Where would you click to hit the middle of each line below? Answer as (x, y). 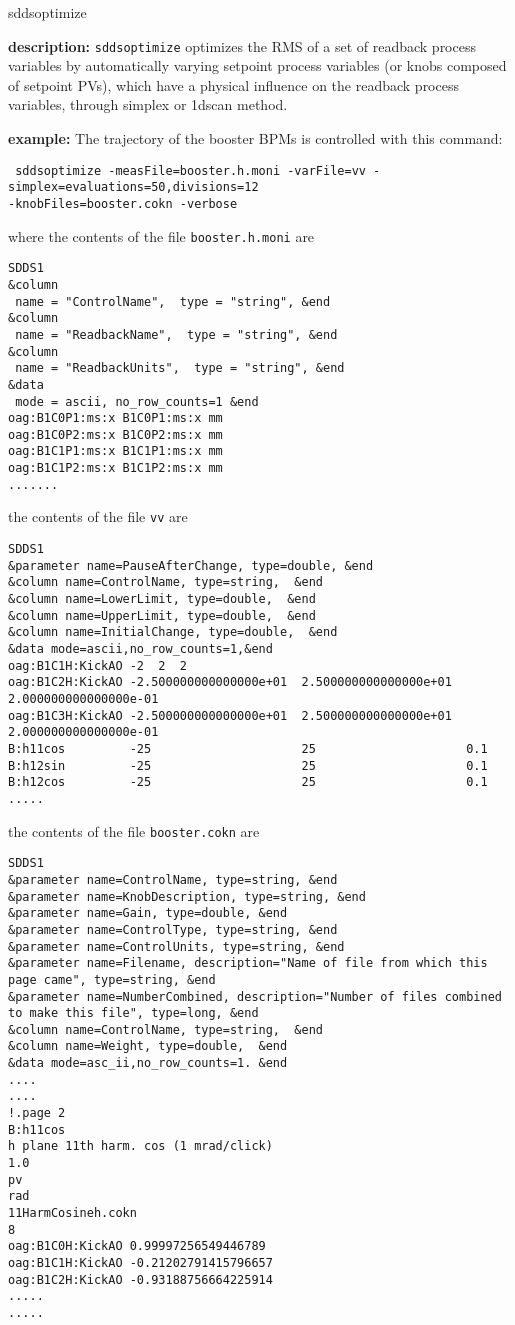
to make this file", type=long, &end (133, 1013)
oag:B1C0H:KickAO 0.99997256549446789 (137, 1246)
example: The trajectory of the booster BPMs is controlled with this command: (255, 138)
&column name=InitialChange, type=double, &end (173, 632)
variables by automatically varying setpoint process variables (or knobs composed (257, 65)
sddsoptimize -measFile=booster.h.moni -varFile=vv (190, 170)
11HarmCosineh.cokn (72, 1213)
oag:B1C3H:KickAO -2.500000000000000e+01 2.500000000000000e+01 (230, 715)
